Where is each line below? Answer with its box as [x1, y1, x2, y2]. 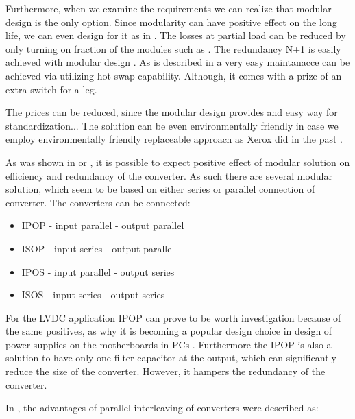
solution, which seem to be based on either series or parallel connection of [5, 182, 315, 196]
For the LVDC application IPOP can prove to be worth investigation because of [5, 310, 341, 324]
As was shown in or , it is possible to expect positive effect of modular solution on [5, 154, 350, 169]
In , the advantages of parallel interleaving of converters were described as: [5, 400, 319, 415]
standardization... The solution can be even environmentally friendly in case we [5, 118, 339, 132]
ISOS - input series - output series [21, 287, 165, 302]
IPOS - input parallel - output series [21, 264, 175, 278]
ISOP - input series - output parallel [21, 241, 175, 255]
